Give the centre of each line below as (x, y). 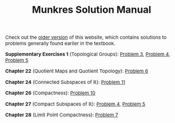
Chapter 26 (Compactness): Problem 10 (50, 93)
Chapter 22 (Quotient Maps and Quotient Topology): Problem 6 (77, 71)
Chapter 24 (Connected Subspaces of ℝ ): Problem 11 (65, 82)
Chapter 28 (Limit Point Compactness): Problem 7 (62, 115)
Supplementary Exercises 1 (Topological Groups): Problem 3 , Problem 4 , (88, 54)
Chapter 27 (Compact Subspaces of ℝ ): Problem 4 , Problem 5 (75, 104)
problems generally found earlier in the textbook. (60, 43)
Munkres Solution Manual (92, 9)
